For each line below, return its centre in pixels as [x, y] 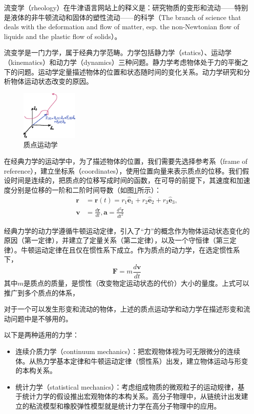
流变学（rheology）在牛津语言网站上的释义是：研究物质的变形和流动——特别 [126, 7]
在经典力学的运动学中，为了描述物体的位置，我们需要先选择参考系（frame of [126, 161]
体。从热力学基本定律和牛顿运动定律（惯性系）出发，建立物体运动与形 [128, 361]
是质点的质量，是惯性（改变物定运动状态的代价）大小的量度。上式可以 [137, 283]
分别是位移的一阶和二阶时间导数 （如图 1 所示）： [86, 189]
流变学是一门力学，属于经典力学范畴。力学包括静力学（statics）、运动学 [118, 52]
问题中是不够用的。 [41, 318]
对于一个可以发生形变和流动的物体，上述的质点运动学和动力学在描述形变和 [124, 309]
